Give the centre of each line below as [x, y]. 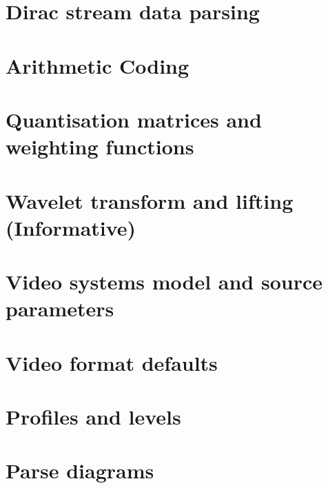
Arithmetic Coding [98, 65]
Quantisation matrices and [134, 119]
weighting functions [100, 146]
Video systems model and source [164, 282]
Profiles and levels [93, 416]
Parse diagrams [80, 470]
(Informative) [71, 227]
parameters [60, 308]
